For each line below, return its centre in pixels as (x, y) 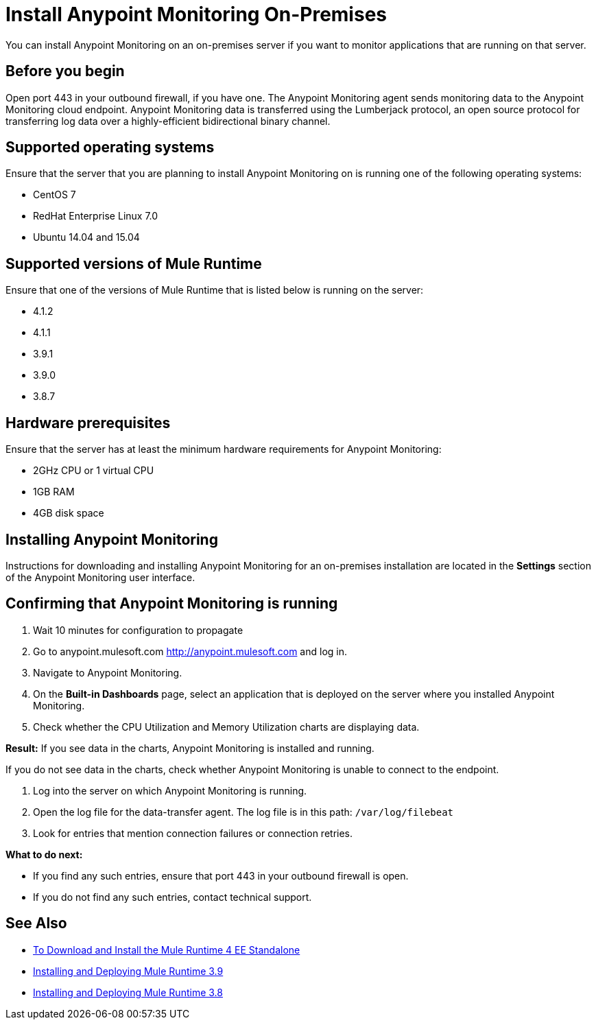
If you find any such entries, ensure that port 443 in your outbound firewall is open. (221, 875)
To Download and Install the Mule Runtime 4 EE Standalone (167, 950)
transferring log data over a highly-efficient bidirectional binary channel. (168, 121)
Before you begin (65, 71)
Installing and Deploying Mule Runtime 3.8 (128, 992)
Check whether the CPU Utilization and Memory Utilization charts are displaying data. (226, 727)
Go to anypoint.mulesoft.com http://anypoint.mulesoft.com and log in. (190, 651)
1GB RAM (54, 492)
